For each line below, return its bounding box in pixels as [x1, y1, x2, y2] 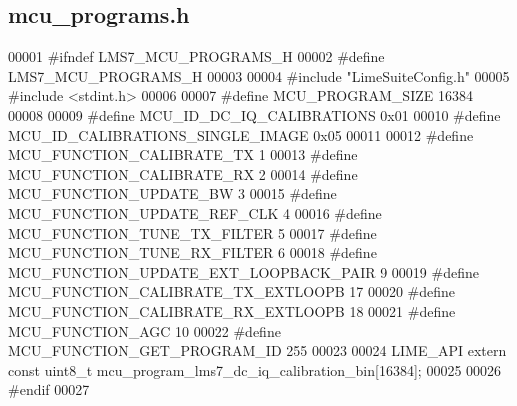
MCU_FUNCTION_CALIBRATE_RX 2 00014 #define [8, 163, 358, 184]
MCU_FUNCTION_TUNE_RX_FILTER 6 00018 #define [8, 242, 377, 263]
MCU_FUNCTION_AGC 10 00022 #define [8, 320, 281, 341]
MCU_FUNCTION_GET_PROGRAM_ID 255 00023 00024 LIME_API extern [8, 340, 507, 361]
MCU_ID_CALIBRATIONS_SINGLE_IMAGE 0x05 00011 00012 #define [8, 124, 474, 145]
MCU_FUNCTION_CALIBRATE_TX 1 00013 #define [8, 144, 358, 165]
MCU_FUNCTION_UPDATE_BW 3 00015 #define [8, 183, 337, 204]
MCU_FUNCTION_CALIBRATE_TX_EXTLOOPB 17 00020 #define [8, 281, 456, 302]
